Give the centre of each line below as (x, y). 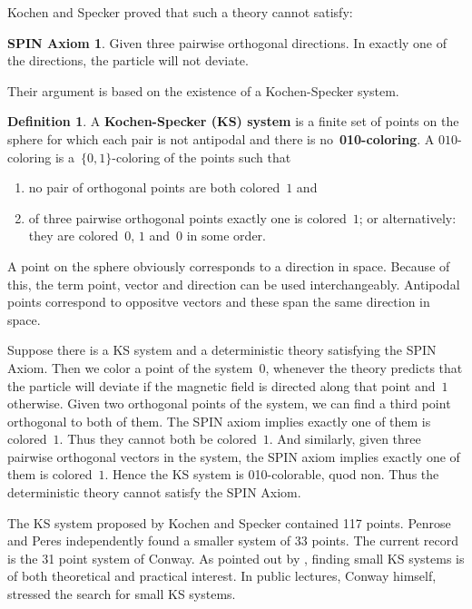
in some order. (226, 236)
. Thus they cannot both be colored (158, 439)
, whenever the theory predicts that (364, 367)
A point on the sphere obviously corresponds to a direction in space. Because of (229, 265)
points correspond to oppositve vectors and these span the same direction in (219, 302)
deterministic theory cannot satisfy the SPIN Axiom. (154, 492)
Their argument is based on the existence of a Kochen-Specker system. (203, 90)
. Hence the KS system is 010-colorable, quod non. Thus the (272, 474)
